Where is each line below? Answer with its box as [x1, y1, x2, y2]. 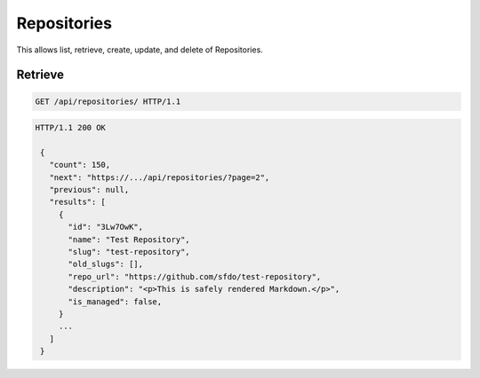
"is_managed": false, [68, 296, 163, 306]
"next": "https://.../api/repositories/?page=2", [49, 172, 270, 182]
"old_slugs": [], [68, 259, 144, 270]
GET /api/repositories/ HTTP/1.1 [35, 96, 181, 106]
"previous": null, [49, 185, 130, 195]
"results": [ [49, 197, 107, 208]
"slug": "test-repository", [68, 247, 190, 257]
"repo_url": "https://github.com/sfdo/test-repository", [68, 272, 322, 281]
